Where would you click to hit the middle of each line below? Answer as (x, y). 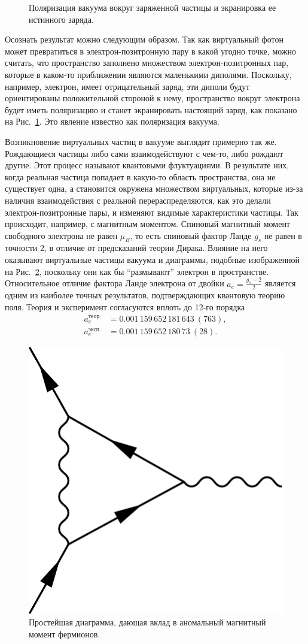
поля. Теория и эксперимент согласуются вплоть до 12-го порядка (125, 306)
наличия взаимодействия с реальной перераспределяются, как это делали (138, 200)
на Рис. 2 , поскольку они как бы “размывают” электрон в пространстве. (137, 271)
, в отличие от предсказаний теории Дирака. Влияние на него (156, 248)
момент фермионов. (65, 634)
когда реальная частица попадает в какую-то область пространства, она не (140, 176)
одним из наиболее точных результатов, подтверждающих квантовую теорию (145, 295)
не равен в (283, 235)
